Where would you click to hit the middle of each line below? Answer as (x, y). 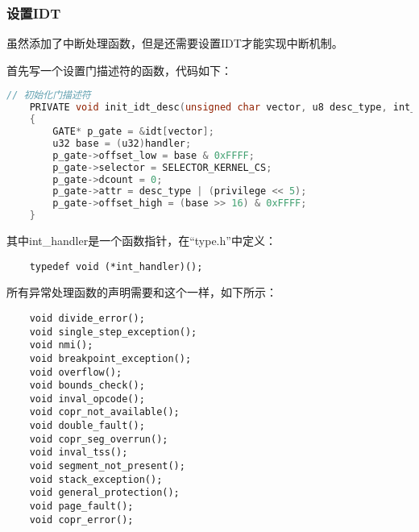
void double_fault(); (87, 426)
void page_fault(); (81, 507)
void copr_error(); (81, 520)
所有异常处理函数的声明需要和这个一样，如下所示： (142, 292)
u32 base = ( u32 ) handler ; (122, 143)
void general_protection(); (104, 493)
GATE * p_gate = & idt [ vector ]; (133, 132)
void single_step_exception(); (113, 332)
